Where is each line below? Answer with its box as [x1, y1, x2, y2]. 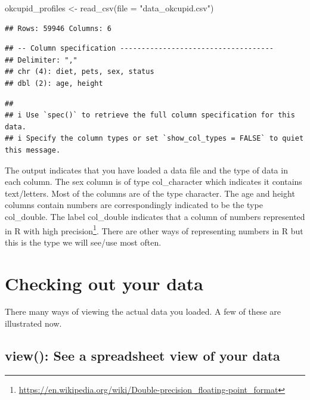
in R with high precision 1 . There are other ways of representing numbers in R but [5, 222, 303, 237]
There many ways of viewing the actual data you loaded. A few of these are [5, 305, 281, 318]
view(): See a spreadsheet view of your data [5, 346, 280, 365]
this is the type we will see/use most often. [5, 235, 162, 248]
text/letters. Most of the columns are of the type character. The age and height [5, 187, 295, 199]
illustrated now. [5, 317, 62, 330]
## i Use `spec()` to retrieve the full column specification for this [5, 111, 295, 120]
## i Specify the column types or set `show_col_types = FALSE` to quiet [5, 134, 304, 143]
